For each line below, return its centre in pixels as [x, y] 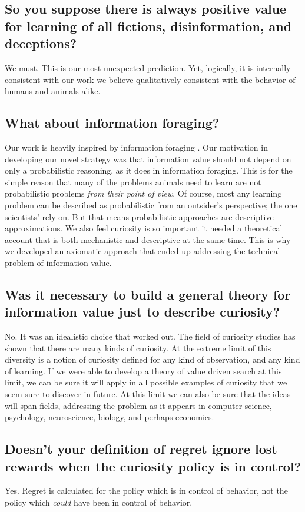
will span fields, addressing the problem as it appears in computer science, [138, 405]
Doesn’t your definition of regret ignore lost [141, 449]
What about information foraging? [112, 123]
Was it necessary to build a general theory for [148, 294]
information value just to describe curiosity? [142, 312]
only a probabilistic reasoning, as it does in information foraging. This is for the [149, 170]
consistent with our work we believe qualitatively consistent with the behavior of [150, 79]
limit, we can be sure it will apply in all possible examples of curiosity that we [146, 382]
